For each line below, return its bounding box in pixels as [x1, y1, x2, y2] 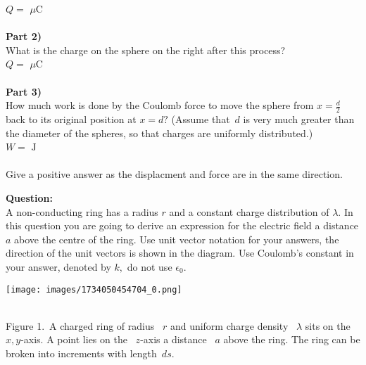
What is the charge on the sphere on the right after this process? [6, 42, 286, 57]
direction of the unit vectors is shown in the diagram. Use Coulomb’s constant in [6, 245, 354, 260]
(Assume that [171, 111, 230, 126]
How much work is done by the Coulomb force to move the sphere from [6, 98, 314, 113]
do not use [127, 259, 172, 274]
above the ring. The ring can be [223, 332, 360, 347]
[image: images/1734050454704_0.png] [6, 284, 182, 295]
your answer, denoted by [6, 259, 111, 274]
